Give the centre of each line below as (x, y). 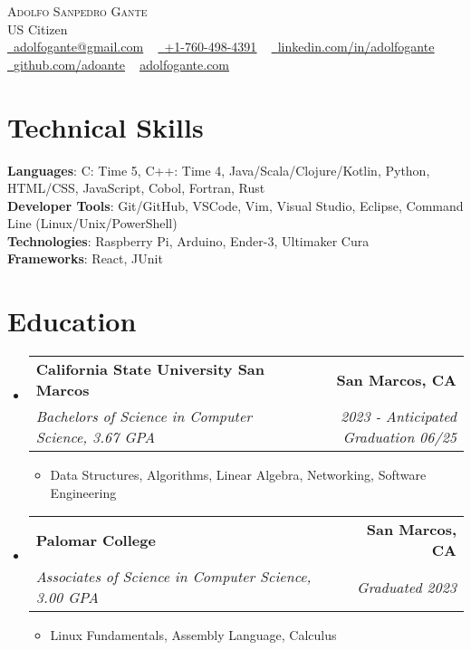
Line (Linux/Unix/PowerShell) (92, 223)
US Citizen (38, 29)
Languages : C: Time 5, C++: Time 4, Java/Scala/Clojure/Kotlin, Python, (219, 170)
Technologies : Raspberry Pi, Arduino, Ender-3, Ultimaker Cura (188, 240)
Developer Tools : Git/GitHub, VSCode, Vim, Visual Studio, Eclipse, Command (235, 205)
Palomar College (96, 540)
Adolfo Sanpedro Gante (77, 11)
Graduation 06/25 (399, 437)
